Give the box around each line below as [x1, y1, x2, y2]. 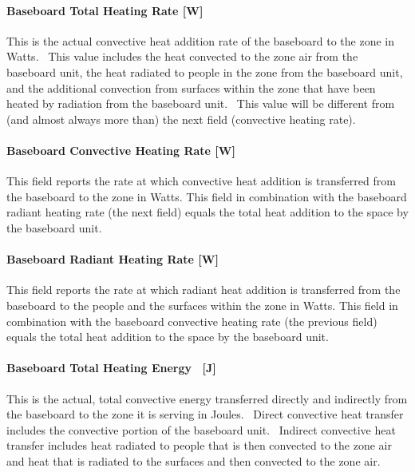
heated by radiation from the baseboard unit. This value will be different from [6, 95, 395, 112]
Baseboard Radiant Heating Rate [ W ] [6, 251, 219, 268]
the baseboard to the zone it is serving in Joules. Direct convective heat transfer [6, 406, 404, 422]
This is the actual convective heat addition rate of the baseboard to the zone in [6, 32, 395, 49]
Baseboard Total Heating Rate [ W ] [6, 2, 204, 18]
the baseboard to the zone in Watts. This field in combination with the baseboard [6, 188, 407, 204]
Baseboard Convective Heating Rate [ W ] [6, 141, 235, 158]
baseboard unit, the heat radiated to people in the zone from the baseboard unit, [6, 63, 403, 80]
